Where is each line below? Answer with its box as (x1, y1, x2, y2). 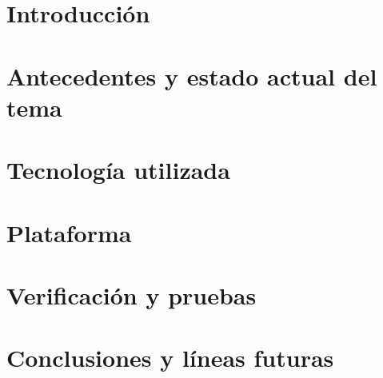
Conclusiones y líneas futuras (6, 341, 334, 374)
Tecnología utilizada (6, 153, 230, 186)
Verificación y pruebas (6, 278, 257, 311)
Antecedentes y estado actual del (6, 59, 377, 92)
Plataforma (6, 216, 132, 249)
